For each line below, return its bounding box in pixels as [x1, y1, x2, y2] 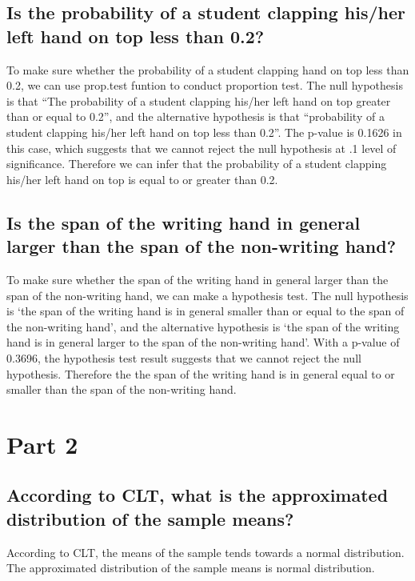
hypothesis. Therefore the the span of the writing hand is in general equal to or [6, 365, 395, 382]
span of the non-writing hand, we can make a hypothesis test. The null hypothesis [6, 286, 409, 303]
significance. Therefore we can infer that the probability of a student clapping [6, 155, 387, 172]
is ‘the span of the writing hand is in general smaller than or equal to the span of [6, 303, 405, 319]
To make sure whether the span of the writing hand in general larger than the [6, 270, 389, 287]
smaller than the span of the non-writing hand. [6, 381, 237, 398]
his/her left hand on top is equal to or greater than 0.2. [6, 170, 278, 187]
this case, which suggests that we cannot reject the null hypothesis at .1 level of [6, 139, 397, 156]
